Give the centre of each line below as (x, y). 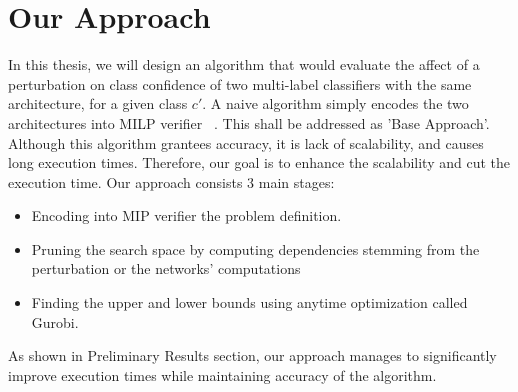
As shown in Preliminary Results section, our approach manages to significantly (252, 355)
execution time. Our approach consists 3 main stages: (171, 181)
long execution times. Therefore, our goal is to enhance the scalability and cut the (259, 162)
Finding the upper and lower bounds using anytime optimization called (249, 302)
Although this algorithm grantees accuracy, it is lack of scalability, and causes (246, 142)
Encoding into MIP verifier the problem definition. (186, 215)
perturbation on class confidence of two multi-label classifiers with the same (240, 83)
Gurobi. (55, 321)
